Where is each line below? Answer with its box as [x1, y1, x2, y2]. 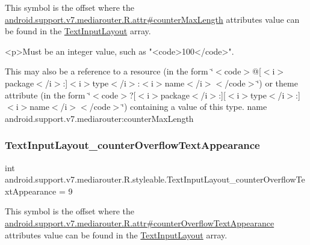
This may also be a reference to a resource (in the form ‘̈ [5, 65, 214, 77]
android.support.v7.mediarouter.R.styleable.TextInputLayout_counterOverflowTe [5, 173, 305, 186]
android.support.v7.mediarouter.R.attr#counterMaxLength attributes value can [5, 13, 300, 25]
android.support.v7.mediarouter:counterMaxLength [5, 112, 194, 124]
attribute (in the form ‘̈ [5, 88, 91, 101]
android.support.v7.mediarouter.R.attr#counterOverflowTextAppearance [5, 216, 274, 229]
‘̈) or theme [256, 76, 298, 89]
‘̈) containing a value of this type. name [122, 100, 267, 113]
